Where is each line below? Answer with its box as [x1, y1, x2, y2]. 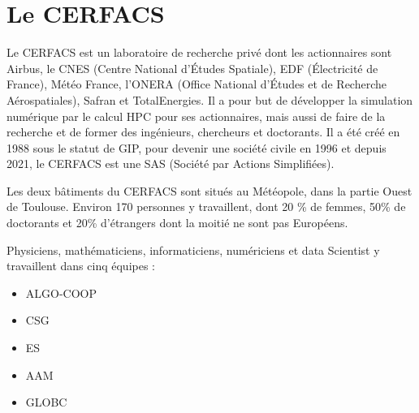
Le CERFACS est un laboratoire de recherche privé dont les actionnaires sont [6, 44, 392, 61]
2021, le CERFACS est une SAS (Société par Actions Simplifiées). [6, 155, 335, 172]
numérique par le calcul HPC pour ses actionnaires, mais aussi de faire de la [6, 107, 386, 124]
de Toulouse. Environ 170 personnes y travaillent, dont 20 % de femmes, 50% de [6, 198, 406, 215]
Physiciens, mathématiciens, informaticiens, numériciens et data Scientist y [6, 241, 380, 258]
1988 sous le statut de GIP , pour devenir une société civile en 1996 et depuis [6, 139, 387, 156]
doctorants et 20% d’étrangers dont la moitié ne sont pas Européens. [6, 214, 348, 231]
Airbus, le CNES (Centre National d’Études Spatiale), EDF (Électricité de [6, 59, 378, 76]
